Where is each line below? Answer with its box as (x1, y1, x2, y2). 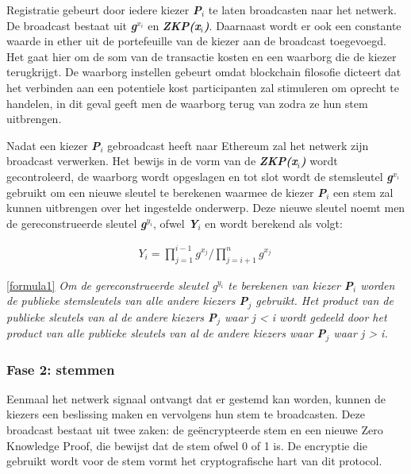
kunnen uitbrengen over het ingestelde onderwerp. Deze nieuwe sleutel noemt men (6, 199, 405, 216)
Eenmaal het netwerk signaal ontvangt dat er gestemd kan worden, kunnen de (6, 390, 386, 407)
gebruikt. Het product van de (255, 292, 394, 309)
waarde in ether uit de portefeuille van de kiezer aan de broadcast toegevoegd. (6, 33, 386, 49)
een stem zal (333, 183, 394, 200)
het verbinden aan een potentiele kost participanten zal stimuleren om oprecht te (6, 79, 399, 95)
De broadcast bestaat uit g (6, 17, 137, 33)
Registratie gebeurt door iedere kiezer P (6, 2, 202, 17)
